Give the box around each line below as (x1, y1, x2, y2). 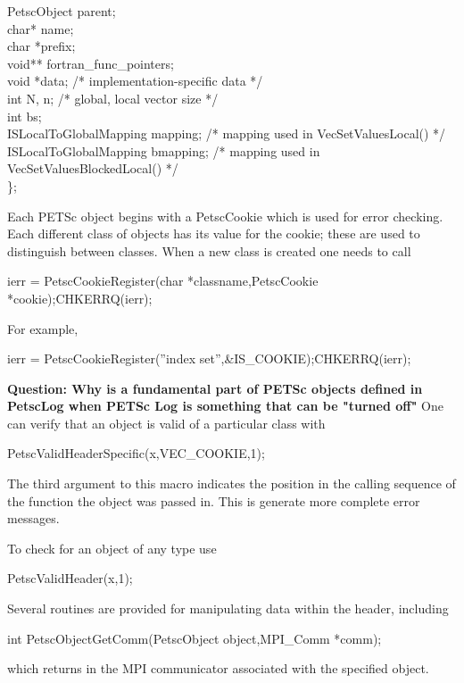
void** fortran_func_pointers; (7, 54, 174, 72)
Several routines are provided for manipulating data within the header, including (7, 599, 449, 618)
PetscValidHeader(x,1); (7, 569, 133, 587)
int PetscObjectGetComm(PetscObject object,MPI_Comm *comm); (7, 629, 382, 647)
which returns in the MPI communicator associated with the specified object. (7, 659, 429, 678)
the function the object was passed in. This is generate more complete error (7, 491, 420, 510)
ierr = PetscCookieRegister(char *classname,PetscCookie (7, 271, 319, 290)
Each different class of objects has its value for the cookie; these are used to (7, 224, 420, 243)
